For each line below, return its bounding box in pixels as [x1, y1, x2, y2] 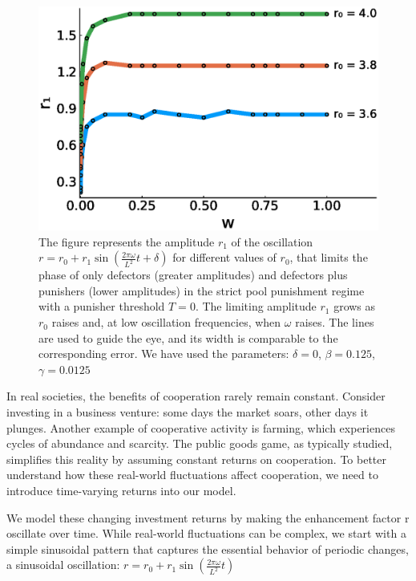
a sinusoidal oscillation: [6, 556, 120, 573]
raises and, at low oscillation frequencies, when [51, 314, 281, 331]
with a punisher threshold [38, 298, 165, 315]
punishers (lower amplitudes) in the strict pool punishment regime [38, 282, 365, 299]
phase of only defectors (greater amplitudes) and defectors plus [38, 266, 348, 283]
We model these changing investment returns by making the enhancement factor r [6, 509, 410, 526]
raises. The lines [295, 314, 374, 331]
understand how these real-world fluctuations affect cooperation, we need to [6, 466, 378, 483]
